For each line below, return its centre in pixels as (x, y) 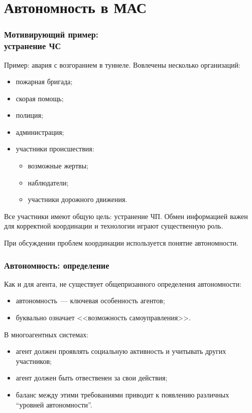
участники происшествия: (55, 149)
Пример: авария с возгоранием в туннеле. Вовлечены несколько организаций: (122, 64)
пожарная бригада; (44, 81)
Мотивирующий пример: (51, 34)
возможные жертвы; (58, 166)
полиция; (29, 115)
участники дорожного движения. (78, 199)
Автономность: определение (57, 265)
